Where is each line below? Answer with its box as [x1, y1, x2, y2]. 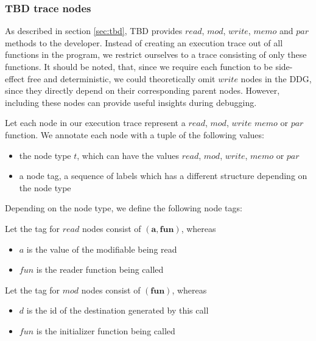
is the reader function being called [36, 263, 164, 276]
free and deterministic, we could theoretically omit [27, 72, 216, 85]
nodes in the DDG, [241, 72, 312, 85]
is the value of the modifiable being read [26, 242, 177, 255]
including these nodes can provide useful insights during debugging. [5, 96, 257, 108]
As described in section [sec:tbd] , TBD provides [5, 24, 183, 37]
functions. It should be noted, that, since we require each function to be [5, 60, 273, 72]
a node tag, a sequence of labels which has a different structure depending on [19, 169, 307, 182]
